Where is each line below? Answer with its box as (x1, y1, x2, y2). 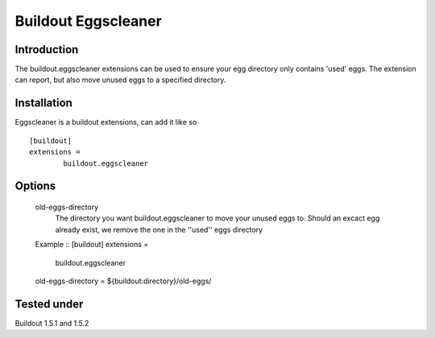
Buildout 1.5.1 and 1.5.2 (14, 318, 89, 328)
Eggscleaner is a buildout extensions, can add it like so (14, 117, 197, 127)
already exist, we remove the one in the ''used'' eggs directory (55, 225, 263, 234)
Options (14, 179, 56, 193)
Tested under (14, 297, 84, 311)
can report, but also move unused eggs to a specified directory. (14, 75, 226, 84)
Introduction (14, 43, 79, 56)
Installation (14, 97, 72, 110)
